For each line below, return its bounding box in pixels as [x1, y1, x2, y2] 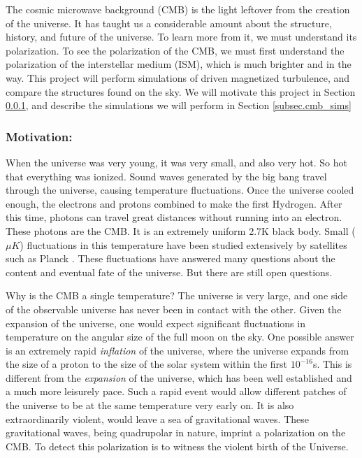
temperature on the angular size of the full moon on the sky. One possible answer [6, 329, 354, 344]
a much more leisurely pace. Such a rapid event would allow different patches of [6, 384, 347, 399]
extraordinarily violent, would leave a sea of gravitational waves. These [6, 411, 309, 426]
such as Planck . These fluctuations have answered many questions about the [6, 251, 335, 266]
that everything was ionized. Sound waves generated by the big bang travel [6, 169, 327, 183]
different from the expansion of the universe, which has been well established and [6, 370, 352, 385]
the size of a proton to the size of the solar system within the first [6, 357, 288, 371]
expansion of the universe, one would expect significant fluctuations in [6, 315, 305, 330]
